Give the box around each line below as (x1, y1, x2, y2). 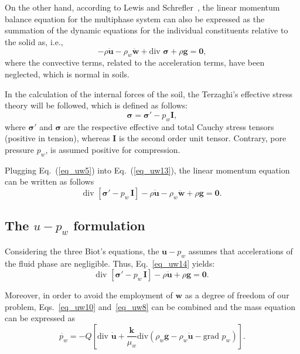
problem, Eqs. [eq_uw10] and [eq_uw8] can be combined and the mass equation (5, 300, 295, 312)
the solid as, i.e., (5, 35, 63, 47)
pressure (5, 143, 35, 155)
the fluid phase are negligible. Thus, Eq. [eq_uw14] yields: (5, 257, 215, 269)
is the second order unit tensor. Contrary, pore (118, 132, 287, 144)
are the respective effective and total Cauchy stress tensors (63, 120, 274, 132)
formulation (73, 216, 145, 234)
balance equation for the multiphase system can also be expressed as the (5, 12, 265, 25)
